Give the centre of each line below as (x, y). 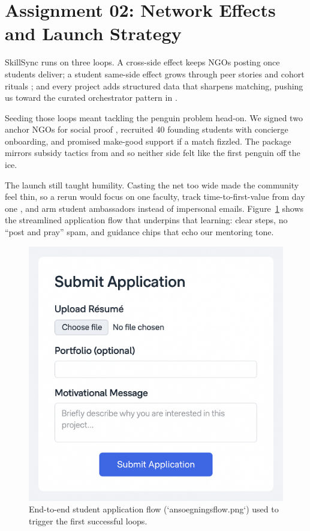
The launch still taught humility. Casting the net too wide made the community (152, 184)
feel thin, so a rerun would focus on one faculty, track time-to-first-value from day (155, 196)
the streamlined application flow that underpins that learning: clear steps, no (146, 220)
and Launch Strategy (93, 33)
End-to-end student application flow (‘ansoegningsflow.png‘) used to (154, 509)
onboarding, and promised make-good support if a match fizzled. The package (148, 141)
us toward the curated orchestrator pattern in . (91, 97)
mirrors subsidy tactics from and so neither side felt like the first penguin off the (153, 153)
